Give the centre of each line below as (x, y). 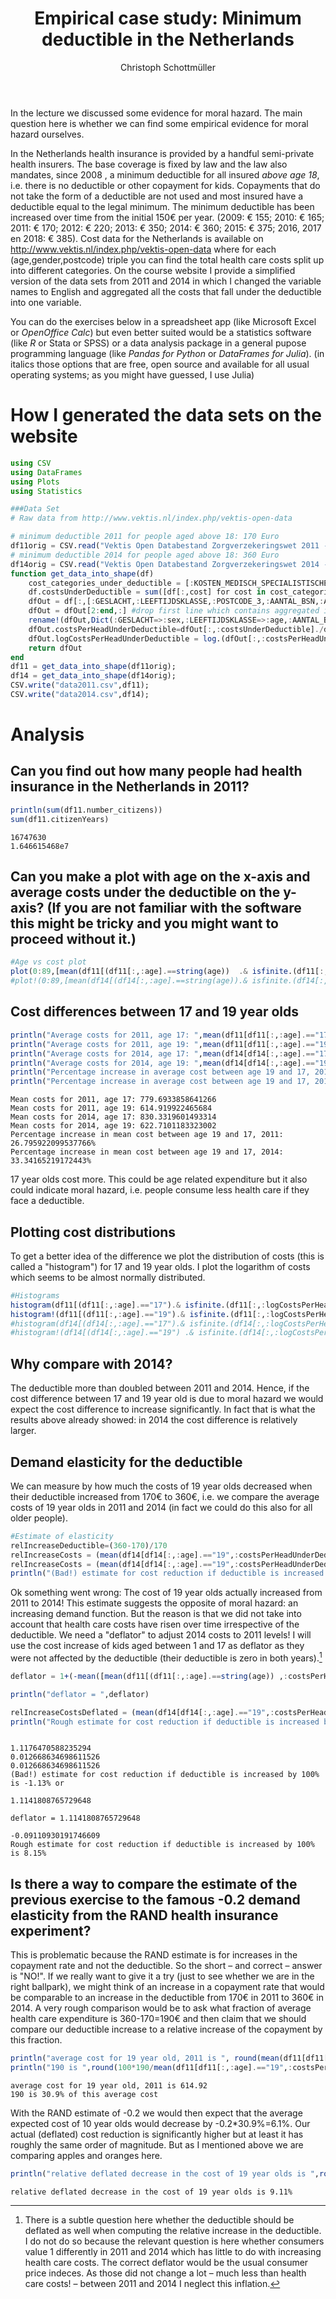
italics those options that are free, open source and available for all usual (160, 364)
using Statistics (46, 491)
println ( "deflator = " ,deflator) (80, 1694)
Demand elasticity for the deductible (126, 1462)
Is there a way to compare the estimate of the (154, 1883)
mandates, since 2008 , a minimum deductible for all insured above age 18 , (165, 174)
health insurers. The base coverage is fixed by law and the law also (149, 164)
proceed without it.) (73, 939)
